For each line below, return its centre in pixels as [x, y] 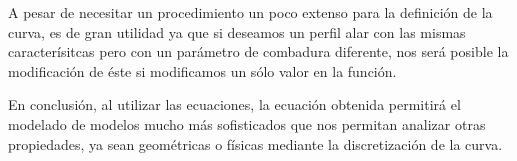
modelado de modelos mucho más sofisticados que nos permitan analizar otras [247, 123]
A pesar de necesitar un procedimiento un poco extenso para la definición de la [250, 12]
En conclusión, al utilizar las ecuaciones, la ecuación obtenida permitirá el [234, 104]
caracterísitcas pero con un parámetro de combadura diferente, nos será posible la [258, 51]
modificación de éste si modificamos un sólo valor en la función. [202, 70]
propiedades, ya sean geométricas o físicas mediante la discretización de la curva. [255, 143]
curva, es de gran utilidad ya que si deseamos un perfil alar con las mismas [237, 31]
